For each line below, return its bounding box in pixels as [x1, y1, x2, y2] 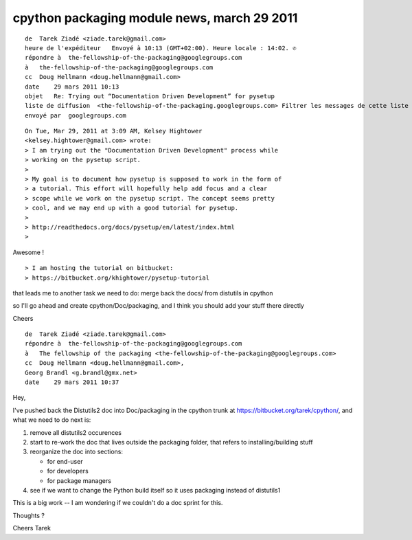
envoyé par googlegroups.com [25, 111, 127, 120]
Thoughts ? [12, 511, 45, 519]
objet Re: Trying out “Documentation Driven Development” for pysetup [25, 92, 275, 100]
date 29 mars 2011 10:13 [25, 82, 119, 91]
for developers [47, 467, 89, 475]
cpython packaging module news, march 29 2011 [12, 10, 298, 25]
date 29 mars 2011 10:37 [25, 379, 119, 386]
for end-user [47, 457, 83, 465]
